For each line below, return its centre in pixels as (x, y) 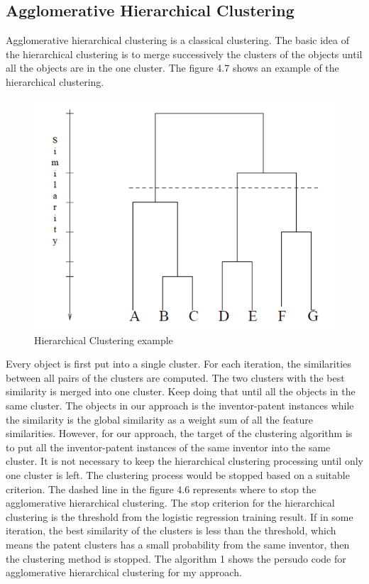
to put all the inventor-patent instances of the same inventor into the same (168, 447)
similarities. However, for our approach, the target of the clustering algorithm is (179, 433)
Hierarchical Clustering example (104, 340)
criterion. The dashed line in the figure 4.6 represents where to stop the (161, 489)
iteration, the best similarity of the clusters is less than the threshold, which (171, 530)
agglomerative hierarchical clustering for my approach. (124, 572)
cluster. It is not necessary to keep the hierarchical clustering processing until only (184, 461)
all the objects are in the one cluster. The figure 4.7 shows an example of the (172, 68)
